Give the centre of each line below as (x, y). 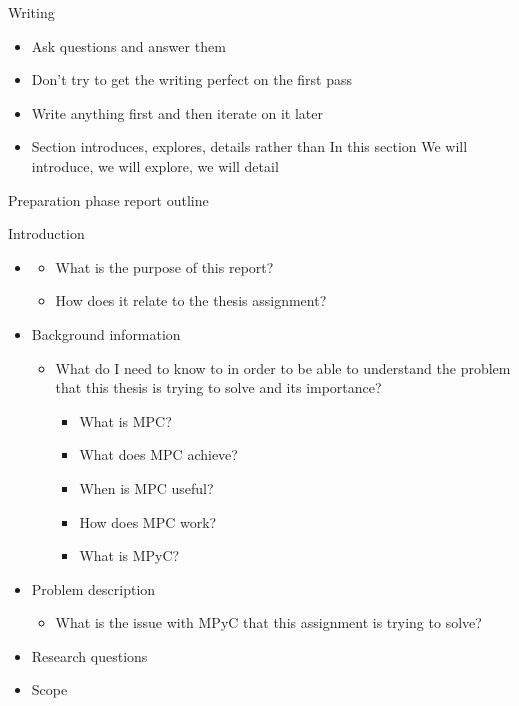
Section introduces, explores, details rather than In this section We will (249, 146)
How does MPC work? (148, 521)
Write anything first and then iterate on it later (177, 112)
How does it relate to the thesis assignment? (191, 300)
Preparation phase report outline (108, 199)
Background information (106, 333)
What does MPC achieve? (158, 454)
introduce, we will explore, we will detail (155, 165)
